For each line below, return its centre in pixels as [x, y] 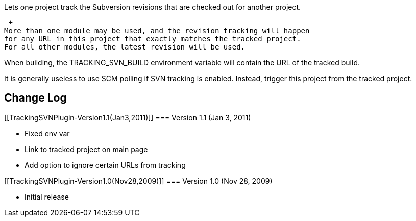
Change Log [35, 98]
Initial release [47, 197]
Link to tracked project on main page [86, 149]
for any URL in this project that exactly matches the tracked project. [153, 39]
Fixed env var [47, 133]
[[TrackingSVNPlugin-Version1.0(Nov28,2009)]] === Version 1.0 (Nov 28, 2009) [138, 181]
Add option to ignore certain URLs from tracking [105, 165]
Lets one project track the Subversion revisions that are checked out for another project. [153, 7]
